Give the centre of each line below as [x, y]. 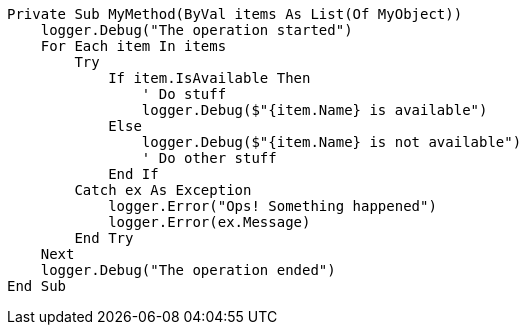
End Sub [37, 286]
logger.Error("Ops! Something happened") [272, 206]
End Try [104, 238]
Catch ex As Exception [163, 190]
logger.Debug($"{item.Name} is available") [314, 110]
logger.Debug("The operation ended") [188, 270]
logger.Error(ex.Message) [209, 222]
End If [133, 174]
